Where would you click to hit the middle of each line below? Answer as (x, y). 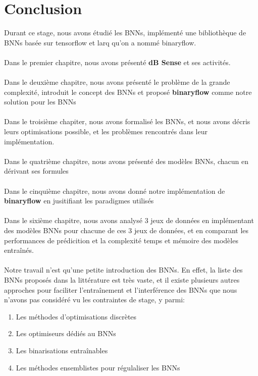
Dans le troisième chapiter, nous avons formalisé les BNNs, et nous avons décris (127, 121)
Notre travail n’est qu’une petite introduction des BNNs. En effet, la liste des (123, 270)
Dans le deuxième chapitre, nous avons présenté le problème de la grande (117, 82)
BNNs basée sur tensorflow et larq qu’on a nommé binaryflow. (100, 42)
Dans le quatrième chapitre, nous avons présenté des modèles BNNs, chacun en (126, 161)
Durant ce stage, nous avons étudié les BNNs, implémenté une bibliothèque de (125, 33)
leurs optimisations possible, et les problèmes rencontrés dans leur (106, 131)
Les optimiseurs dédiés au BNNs (66, 333)
